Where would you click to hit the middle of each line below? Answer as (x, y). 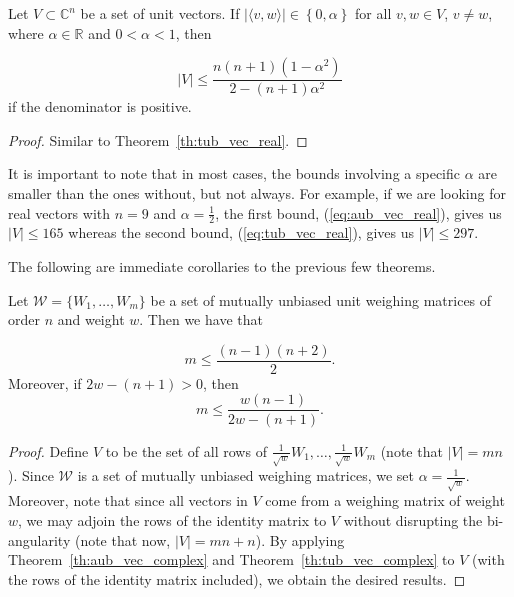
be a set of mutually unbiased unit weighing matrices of (321, 299)
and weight (91, 319)
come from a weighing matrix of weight (385, 500)
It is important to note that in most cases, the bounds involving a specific (234, 173)
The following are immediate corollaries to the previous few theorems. (222, 266)
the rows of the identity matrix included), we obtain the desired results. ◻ (237, 578)
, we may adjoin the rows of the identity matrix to (172, 520)
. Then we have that (201, 319)
